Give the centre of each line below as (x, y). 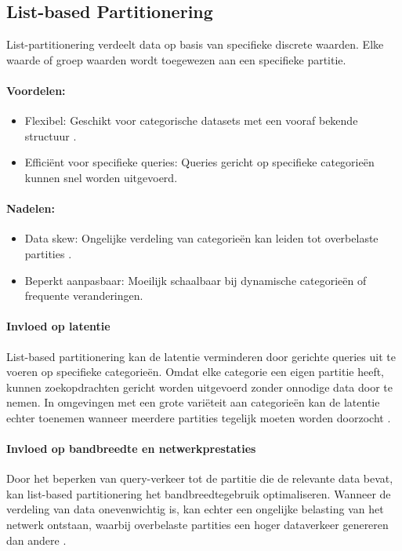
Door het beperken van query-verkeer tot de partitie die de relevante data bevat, (200, 478)
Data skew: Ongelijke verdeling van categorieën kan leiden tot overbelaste (201, 238)
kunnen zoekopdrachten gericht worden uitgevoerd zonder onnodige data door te (199, 387)
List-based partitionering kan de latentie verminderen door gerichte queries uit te (201, 356)
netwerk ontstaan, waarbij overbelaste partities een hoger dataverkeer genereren (197, 525)
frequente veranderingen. (84, 296)
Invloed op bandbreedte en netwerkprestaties (131, 449)
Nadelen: (31, 208)
